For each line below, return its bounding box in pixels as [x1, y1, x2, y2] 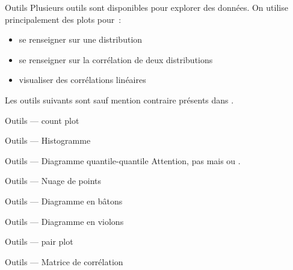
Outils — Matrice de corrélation [5, 255, 123, 268]
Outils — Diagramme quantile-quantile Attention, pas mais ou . [5, 154, 241, 167]
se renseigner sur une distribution [19, 33, 143, 46]
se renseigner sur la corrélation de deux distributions [19, 53, 213, 66]
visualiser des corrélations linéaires [19, 73, 146, 86]
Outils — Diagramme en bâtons [5, 194, 123, 207]
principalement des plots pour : [5, 13, 122, 25]
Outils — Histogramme [5, 134, 91, 147]
